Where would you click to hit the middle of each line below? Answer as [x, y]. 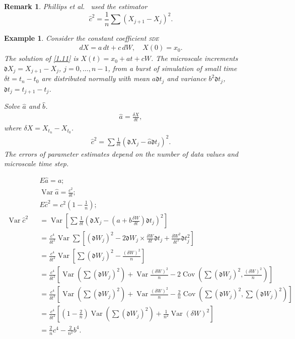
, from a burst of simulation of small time [172, 68]
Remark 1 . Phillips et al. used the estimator [76, 6]
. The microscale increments [194, 58]
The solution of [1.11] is [41, 58]
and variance [187, 78]
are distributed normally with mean [96, 78]
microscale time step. [36, 163]
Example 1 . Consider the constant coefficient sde [82, 38]
